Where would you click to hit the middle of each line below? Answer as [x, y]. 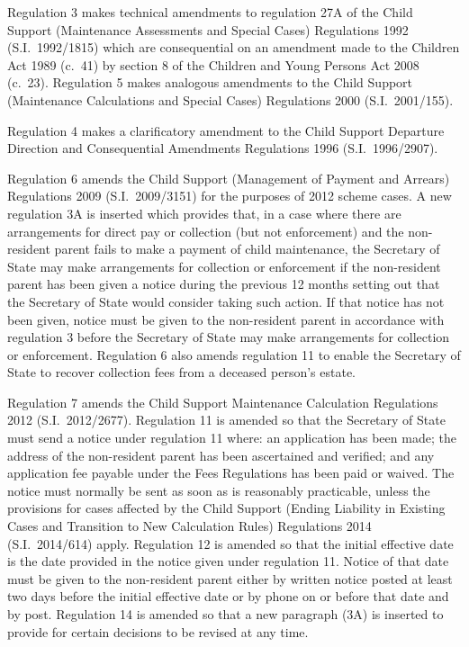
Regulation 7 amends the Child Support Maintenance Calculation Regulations [223, 402]
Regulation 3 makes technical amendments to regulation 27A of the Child [210, 12]
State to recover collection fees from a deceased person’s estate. [182, 372]
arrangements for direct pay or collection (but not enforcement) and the [206, 231]
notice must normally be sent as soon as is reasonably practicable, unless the [219, 490]
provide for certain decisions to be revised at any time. [158, 631]
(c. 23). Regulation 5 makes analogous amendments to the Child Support [210, 82]
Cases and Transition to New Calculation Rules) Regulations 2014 [189, 526]
